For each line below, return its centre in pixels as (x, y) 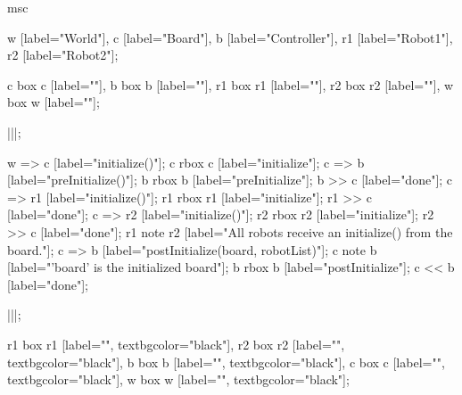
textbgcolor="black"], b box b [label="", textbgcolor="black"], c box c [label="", (226, 362)
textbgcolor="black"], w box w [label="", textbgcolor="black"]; (178, 379)
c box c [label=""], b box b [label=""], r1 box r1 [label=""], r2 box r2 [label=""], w (231, 84)
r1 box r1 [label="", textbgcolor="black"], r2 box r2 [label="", (176, 344)
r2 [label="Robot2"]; (63, 55)
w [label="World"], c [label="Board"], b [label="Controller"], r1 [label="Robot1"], (230, 37)
